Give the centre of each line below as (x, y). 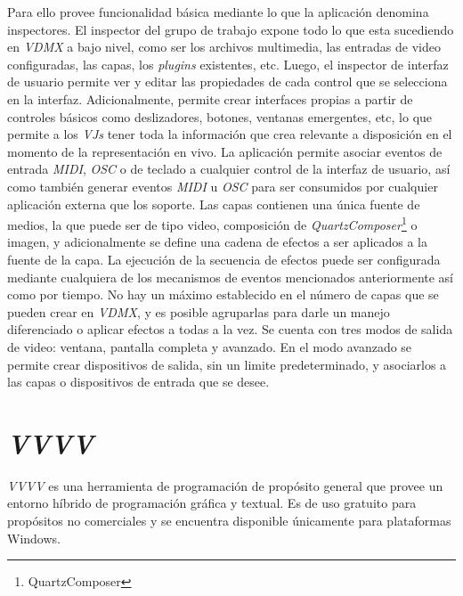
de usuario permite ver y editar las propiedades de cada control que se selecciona (227, 82)
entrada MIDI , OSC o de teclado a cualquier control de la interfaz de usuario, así (229, 169)
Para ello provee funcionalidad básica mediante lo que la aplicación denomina (218, 12)
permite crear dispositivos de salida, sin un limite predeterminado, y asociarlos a (227, 364)
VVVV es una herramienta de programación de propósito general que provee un (225, 485)
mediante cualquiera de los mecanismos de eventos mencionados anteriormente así (231, 277)
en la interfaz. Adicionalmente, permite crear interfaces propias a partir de (210, 98)
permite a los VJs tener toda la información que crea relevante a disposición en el (230, 134)
